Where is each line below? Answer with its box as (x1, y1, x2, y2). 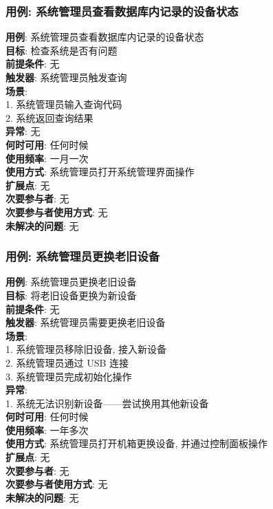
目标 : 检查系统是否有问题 (6, 43, 118, 57)
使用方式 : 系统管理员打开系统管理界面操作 (6, 164, 195, 179)
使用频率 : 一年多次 (6, 422, 89, 437)
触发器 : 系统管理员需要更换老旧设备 (6, 315, 166, 329)
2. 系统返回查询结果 (6, 110, 94, 124)
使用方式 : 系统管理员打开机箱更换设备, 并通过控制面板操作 (6, 436, 268, 451)
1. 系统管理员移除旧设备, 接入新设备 (6, 342, 167, 356)
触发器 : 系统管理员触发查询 (6, 70, 127, 84)
